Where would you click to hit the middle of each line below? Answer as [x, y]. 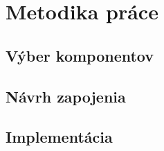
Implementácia [59, 137]
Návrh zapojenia [66, 96]
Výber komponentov [80, 55]
